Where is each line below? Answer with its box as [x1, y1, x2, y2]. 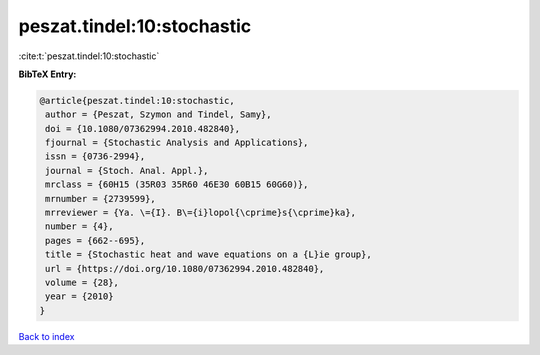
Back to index [18, 330, 75, 342]
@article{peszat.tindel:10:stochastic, [39, 95, 235, 106]
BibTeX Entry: [18, 68, 77, 80]
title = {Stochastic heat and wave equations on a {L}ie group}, [45, 249, 372, 260]
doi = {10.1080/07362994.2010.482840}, [45, 123, 240, 134]
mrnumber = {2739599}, [45, 193, 157, 204]
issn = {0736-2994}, [45, 151, 146, 162]
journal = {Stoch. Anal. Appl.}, [45, 165, 209, 176]
